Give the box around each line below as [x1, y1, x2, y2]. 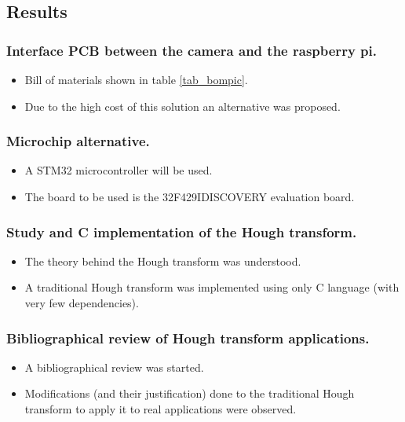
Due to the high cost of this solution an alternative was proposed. [24, 97, 341, 114]
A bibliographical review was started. [24, 358, 204, 375]
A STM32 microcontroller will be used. [24, 162, 213, 178]
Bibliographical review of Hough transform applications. [6, 328, 370, 347]
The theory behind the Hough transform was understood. [24, 252, 301, 269]
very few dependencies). [24, 295, 139, 310]
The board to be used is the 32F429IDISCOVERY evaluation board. [24, 189, 355, 204]
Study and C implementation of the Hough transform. [6, 222, 357, 241]
